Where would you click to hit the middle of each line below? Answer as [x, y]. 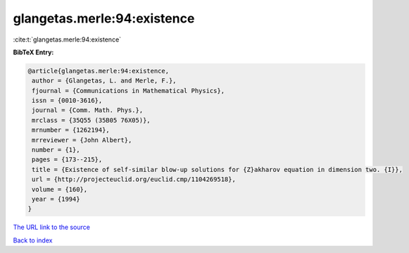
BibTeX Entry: [33, 52]
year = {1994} [56, 199]
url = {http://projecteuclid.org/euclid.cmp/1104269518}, [134, 179]
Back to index [33, 240]
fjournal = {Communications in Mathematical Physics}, [128, 91]
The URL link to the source [52, 227]
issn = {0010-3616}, [67, 101]
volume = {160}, [60, 189]
